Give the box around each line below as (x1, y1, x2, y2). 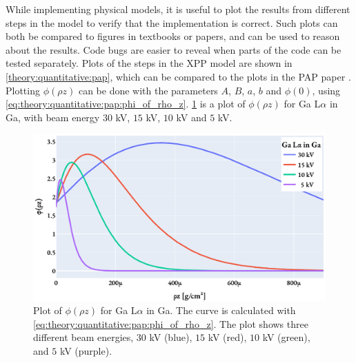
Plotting (6, 83, 40, 97)
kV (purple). (59, 343, 112, 357)
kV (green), (262, 330, 310, 344)
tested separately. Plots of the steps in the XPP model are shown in (6, 56, 293, 70)
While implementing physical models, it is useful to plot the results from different (6, 2, 350, 16)
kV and (176, 110, 207, 124)
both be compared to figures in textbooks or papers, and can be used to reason (6, 29, 340, 43)
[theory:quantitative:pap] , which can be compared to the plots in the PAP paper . (6, 69, 351, 83)
